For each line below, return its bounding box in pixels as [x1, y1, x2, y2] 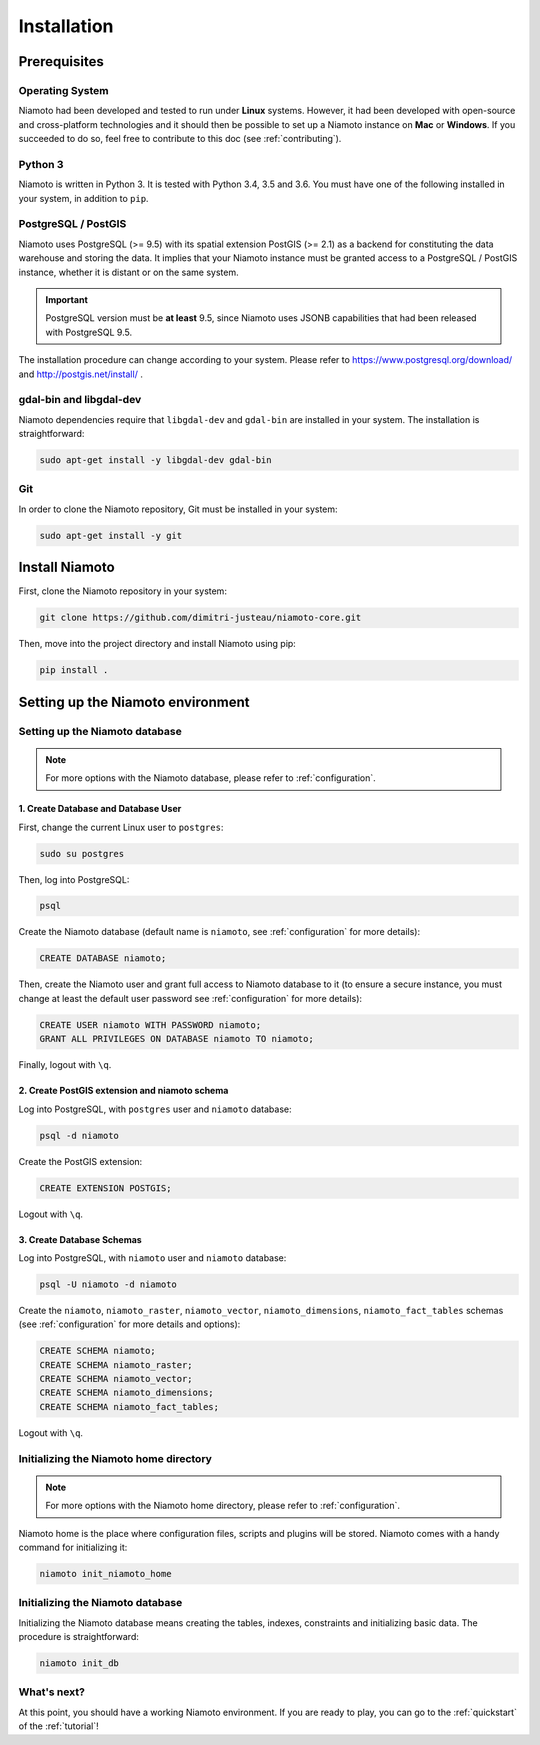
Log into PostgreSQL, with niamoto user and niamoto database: [18, 1251, 287, 1264]
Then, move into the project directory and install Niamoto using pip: [18, 638, 297, 650]
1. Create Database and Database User [18, 803, 182, 815]
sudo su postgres [39, 848, 125, 859]
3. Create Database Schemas [18, 1233, 142, 1245]
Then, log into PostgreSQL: [18, 873, 130, 885]
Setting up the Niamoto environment [18, 693, 250, 710]
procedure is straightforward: [18, 1631, 139, 1643]
